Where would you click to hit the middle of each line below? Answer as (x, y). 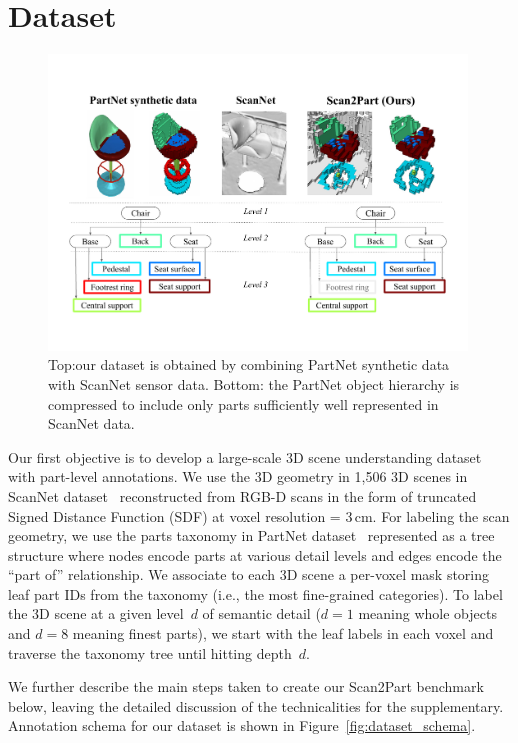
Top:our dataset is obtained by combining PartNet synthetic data (249, 364)
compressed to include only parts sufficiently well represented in (243, 403)
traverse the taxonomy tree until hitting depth (150, 652)
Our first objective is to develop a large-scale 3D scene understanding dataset (245, 456)
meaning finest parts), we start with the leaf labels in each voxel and (283, 633)
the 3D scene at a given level (96, 613)
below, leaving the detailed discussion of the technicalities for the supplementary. (256, 705)
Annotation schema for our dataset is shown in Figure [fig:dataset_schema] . (242, 725)
